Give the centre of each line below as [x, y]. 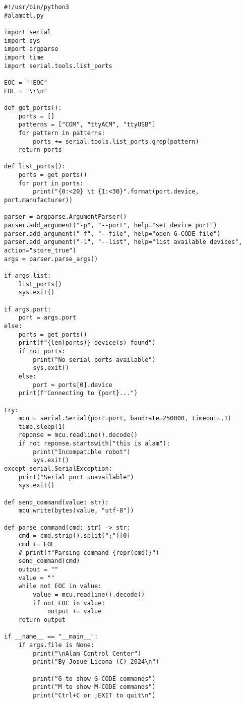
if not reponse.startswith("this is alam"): [94, 444]
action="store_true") [40, 251]
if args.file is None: [56, 645]
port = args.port [47, 318]
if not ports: [42, 351]
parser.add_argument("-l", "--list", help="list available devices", [123, 242]
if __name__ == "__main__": [51, 637]
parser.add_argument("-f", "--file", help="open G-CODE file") [112, 234]
